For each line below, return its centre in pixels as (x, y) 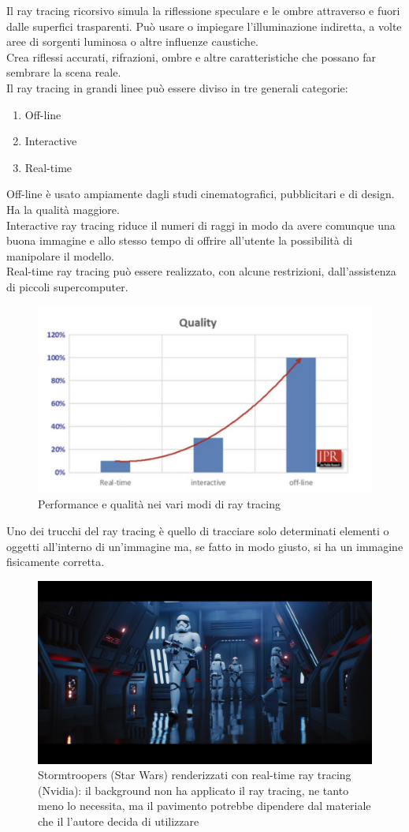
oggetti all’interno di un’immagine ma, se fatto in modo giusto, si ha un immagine (205, 546)
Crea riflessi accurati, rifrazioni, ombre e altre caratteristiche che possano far (191, 56)
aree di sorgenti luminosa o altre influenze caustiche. (132, 41)
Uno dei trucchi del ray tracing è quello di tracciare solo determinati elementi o (198, 530)
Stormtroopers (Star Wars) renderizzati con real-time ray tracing (195, 775)
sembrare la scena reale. (64, 72)
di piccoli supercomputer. (67, 286)
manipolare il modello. (60, 255)
